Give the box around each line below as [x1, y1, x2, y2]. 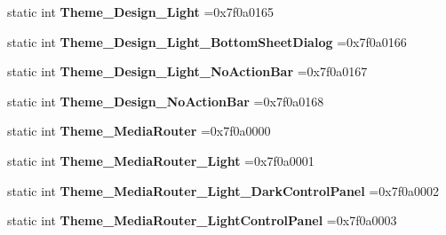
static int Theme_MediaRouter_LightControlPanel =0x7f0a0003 [7, 211, 397, 230]
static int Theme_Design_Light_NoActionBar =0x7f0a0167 [7, 62, 368, 81]
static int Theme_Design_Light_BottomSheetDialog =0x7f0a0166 [7, 32, 407, 51]
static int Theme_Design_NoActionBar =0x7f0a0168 [7, 91, 324, 110]
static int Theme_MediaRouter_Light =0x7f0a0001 [7, 151, 315, 169]
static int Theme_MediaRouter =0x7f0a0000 [7, 121, 271, 140]
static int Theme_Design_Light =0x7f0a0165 [7, 3, 274, 20]
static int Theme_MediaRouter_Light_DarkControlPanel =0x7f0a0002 [7, 181, 439, 200]
